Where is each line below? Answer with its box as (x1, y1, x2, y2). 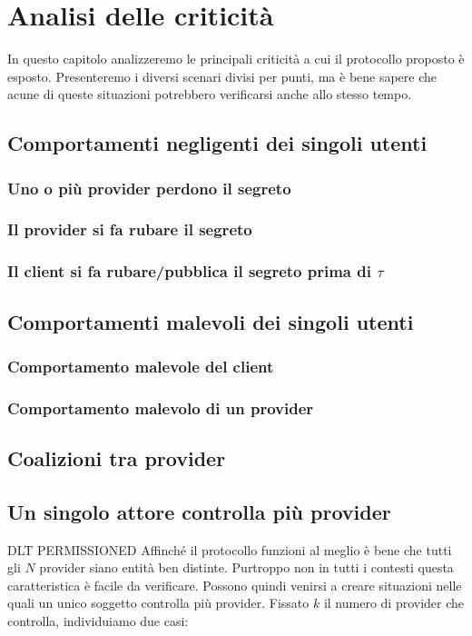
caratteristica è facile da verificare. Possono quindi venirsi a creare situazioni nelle (7, 575, 462, 594)
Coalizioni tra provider (7, 444, 226, 472)
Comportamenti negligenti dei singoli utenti (7, 129, 428, 157)
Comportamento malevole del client (7, 354, 274, 377)
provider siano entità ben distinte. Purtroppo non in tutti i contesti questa (39, 558, 454, 577)
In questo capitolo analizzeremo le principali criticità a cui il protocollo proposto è (7, 49, 465, 68)
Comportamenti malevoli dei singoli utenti (7, 307, 414, 335)
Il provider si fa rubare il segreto (7, 218, 252, 241)
